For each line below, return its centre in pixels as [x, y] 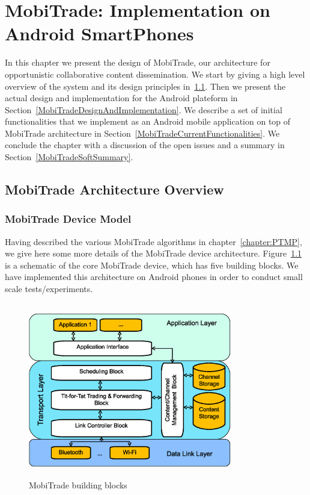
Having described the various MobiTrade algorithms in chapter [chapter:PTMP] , [153, 241]
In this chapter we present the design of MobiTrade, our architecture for [138, 62]
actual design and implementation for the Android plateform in [121, 98]
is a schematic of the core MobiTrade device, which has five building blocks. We [152, 265]
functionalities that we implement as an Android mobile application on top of [148, 121]
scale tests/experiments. [49, 289]
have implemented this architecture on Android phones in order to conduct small [154, 277]
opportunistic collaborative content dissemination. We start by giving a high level [155, 74]
